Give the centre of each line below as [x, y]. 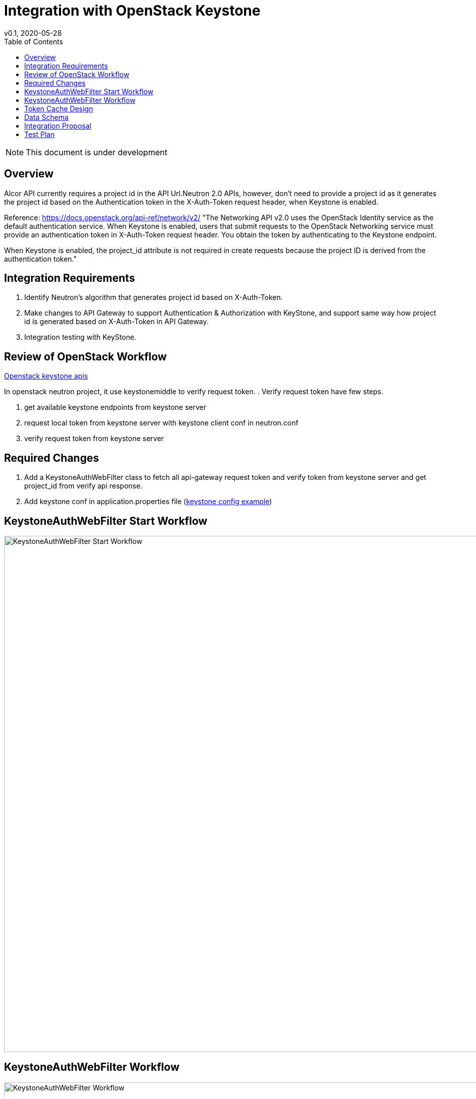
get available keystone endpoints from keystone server [115, 407]
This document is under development [97, 152]
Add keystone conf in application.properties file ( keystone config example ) [148, 502]
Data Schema [46, 117]
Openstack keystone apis [46, 376]
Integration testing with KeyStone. [80, 337]
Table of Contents [34, 41]
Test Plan [40, 134]
